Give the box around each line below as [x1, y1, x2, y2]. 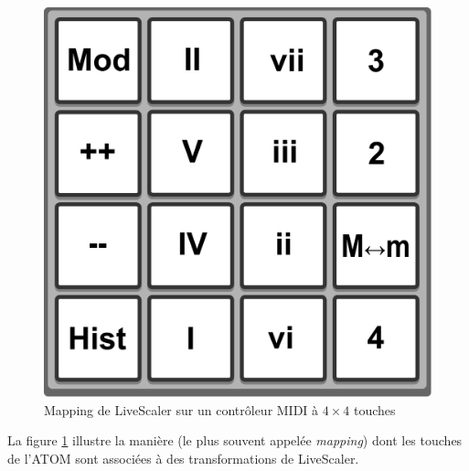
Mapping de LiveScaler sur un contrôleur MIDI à [44, 400, 319, 419]
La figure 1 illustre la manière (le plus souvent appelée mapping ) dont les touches [7, 431, 463, 450]
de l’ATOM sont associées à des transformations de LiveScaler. [7, 448, 359, 467]
